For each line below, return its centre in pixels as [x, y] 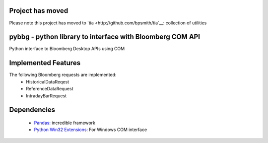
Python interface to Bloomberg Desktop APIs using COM [67, 49]
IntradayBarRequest [46, 96]
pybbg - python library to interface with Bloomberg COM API [105, 37]
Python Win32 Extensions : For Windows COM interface [91, 130]
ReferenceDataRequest [50, 89]
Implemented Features [45, 63]
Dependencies [32, 110]
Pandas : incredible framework [65, 123]
